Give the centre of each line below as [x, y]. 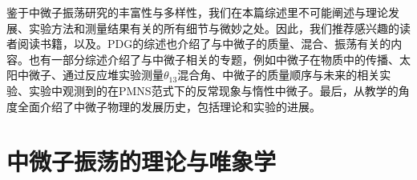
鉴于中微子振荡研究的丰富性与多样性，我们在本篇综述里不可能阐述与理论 [197, 12]
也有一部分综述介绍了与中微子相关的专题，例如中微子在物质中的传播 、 [214, 59]
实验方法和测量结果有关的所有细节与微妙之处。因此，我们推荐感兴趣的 [214, 28]
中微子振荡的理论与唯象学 [142, 161]
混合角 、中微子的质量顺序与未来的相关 [279, 75]
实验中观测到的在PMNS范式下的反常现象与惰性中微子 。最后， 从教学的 [213, 90]
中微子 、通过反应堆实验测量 [90, 75]
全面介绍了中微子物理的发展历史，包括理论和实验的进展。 [169, 106]
